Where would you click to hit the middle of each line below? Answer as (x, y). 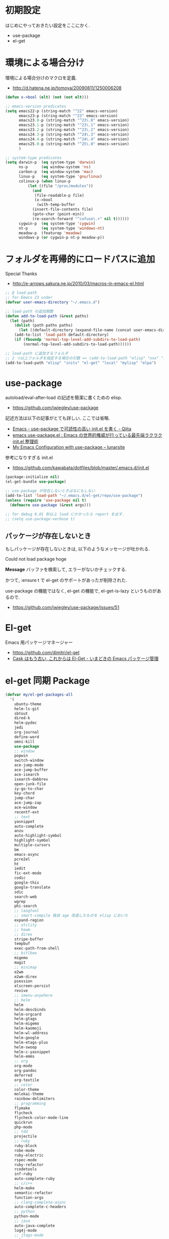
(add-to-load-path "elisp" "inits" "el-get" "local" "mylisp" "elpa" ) (81, 363)
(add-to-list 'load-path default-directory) (62, 335)
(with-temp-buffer (56, 205)
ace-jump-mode (29, 765)
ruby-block (26, 1146)
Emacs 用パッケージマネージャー (39, 643)
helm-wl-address (31, 1033)
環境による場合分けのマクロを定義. (41, 78)
